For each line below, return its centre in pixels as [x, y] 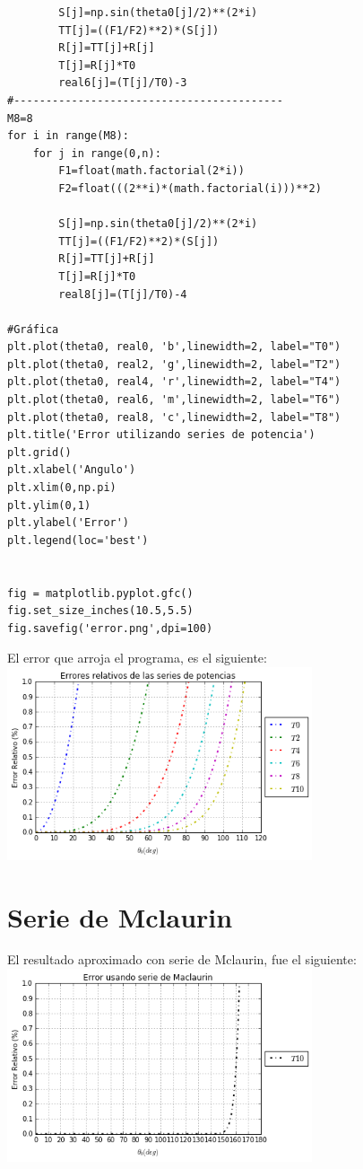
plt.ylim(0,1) [49, 505]
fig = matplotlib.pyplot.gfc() [100, 593]
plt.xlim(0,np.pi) [62, 488]
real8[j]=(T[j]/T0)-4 [123, 294]
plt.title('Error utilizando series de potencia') [161, 435]
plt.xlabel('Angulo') [72, 470]
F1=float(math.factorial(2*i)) [151, 171]
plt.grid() [39, 452]
